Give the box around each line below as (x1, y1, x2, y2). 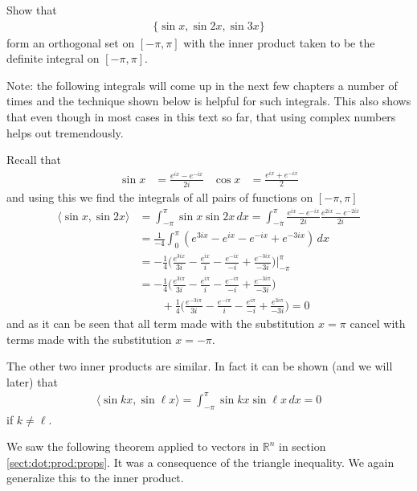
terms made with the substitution (6, 330, 172, 347)
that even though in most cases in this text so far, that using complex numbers (6, 108, 396, 125)
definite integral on (6, 50, 100, 67)
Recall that (6, 151, 61, 168)
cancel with (350, 315, 406, 331)
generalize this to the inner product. (6, 469, 184, 486)
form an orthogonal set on (6, 34, 135, 51)
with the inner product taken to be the (183, 34, 375, 51)
